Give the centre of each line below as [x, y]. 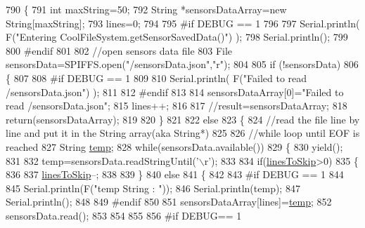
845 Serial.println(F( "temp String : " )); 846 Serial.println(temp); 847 [153, 188]
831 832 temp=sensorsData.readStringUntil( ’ [102, 160]
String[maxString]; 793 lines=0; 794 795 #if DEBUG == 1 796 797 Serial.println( [183, 23]
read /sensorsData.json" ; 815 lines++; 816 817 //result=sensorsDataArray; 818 [177, 106]
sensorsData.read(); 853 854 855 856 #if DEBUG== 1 [124, 215]
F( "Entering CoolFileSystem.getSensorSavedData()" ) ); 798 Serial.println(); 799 [177, 37]
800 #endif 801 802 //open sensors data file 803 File [119, 50]
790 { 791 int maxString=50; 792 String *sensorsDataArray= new [146, 9]
